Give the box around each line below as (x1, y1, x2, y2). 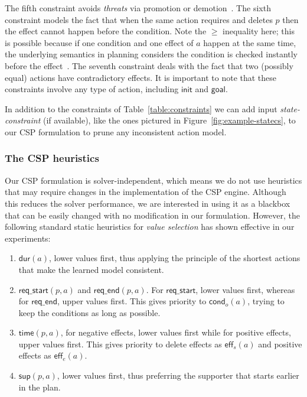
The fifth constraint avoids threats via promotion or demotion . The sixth (5, 2, 271, 14)
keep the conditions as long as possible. (18, 306, 161, 318)
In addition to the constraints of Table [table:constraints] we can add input (5, 102, 277, 115)
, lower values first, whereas (195, 283, 295, 295)
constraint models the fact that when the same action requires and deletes (5, 13, 273, 25)
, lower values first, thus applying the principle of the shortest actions (48, 252, 301, 264)
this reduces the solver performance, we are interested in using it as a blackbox (5, 197, 290, 209)
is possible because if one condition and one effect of (5, 36, 194, 48)
